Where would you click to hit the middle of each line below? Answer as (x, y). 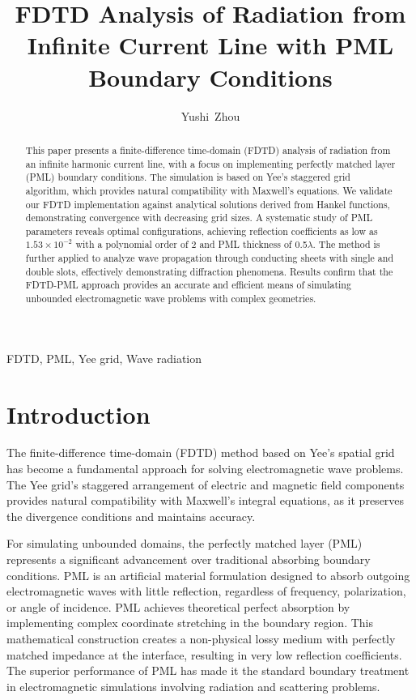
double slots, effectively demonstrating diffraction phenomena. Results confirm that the (209, 271)
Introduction (79, 414)
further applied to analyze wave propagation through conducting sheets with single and (209, 258)
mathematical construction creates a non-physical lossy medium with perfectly (201, 639)
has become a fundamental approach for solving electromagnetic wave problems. (205, 469)
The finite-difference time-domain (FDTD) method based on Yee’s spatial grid (201, 452)
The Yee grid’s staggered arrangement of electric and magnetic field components (206, 484)
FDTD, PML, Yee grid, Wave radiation (104, 358)
